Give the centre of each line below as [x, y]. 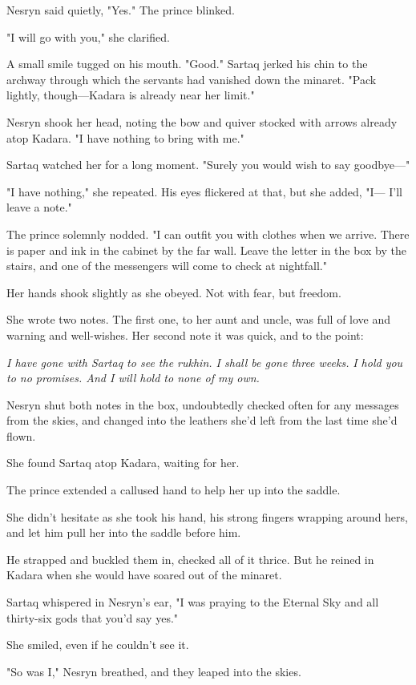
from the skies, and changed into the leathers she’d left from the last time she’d [202, 420]
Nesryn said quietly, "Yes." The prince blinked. [121, 10]
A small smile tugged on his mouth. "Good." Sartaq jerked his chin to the [187, 64]
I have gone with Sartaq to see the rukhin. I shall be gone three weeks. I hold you [205, 362]
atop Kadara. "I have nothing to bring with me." [125, 137]
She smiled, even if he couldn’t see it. [98, 645]
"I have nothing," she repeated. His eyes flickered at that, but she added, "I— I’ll [205, 191]
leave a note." [39, 207]
